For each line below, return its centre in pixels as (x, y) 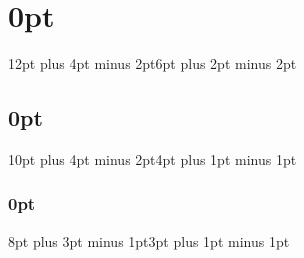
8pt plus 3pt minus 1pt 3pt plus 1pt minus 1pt (149, 240)
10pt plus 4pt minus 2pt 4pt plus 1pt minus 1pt (152, 158)
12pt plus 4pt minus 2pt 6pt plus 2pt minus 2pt (152, 63)
